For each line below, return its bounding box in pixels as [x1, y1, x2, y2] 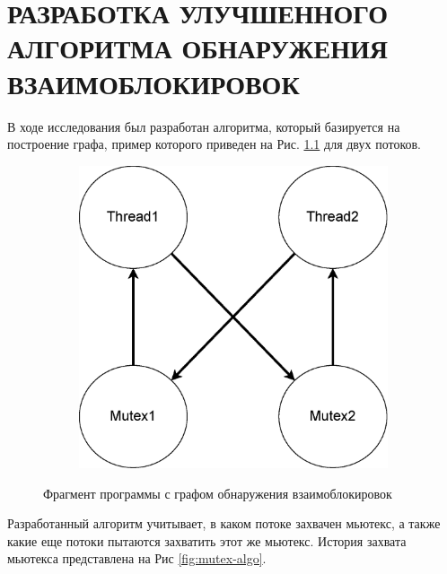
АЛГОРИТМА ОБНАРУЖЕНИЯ [7, 30, 388, 66]
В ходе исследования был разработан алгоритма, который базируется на [7, 117, 400, 135]
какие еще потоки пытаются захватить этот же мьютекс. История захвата [7, 531, 407, 550]
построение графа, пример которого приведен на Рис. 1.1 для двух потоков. [7, 135, 421, 153]
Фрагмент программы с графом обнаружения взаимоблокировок [43, 483, 392, 502]
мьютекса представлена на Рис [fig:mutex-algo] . [7, 549, 267, 568]
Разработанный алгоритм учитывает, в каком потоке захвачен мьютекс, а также [7, 514, 441, 533]
